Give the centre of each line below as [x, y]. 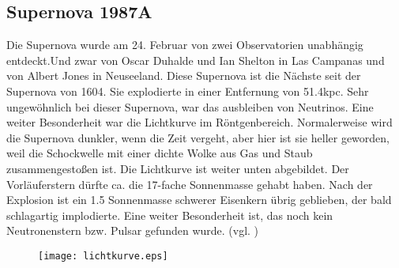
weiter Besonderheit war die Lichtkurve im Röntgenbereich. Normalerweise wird [199, 122]
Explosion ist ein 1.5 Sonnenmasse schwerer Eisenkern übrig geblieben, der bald [199, 200]
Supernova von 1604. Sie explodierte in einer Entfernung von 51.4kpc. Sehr [188, 91]
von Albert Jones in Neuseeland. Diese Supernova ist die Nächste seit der [184, 75]
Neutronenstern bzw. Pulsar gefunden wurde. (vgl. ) [133, 230]
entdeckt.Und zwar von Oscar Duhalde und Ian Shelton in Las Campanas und [196, 60]
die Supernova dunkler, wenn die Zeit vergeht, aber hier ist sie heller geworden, [198, 137]
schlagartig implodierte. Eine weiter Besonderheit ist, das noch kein [170, 215]
